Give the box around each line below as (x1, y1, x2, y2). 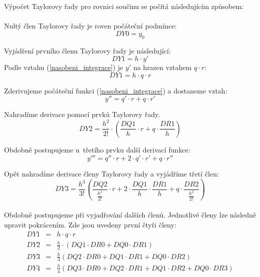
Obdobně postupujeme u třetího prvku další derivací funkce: (4, 144, 190, 154)
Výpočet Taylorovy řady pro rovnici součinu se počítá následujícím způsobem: (4, 1, 244, 11)
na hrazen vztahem (133, 62, 192, 72)
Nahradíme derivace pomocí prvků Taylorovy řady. (4, 109, 160, 119)
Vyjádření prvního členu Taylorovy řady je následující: (4, 45, 171, 55)
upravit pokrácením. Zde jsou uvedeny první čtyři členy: (4, 219, 177, 230)
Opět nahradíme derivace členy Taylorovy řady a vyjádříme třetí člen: (4, 168, 219, 178)
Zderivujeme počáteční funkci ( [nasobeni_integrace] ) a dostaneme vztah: (4, 85, 227, 95)
